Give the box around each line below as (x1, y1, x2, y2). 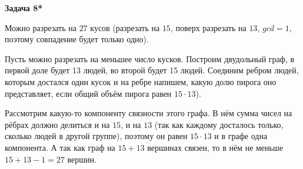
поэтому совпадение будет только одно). (5, 33, 149, 45)
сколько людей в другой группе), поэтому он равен (5, 130, 188, 142)
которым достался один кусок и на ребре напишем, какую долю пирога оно (5, 75, 277, 87)
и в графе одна (214, 130, 268, 142)
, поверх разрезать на (170, 21, 247, 33)
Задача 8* (5, 2, 43, 13)
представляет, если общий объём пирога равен (5, 87, 172, 99)
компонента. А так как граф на (5, 141, 115, 153)
